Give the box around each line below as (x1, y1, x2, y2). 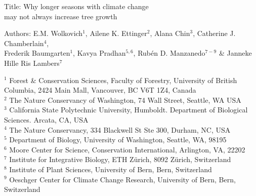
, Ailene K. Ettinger (85, 28, 147, 38)
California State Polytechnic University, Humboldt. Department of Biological (9, 104, 248, 115)
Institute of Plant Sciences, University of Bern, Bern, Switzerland (9, 164, 212, 174)
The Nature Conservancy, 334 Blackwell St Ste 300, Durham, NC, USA (9, 124, 231, 135)
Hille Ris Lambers (4, 57, 60, 68)
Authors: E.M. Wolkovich (4, 28, 83, 38)
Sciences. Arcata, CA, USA (4, 114, 89, 125)
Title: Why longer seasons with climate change (4, 1, 149, 11)
